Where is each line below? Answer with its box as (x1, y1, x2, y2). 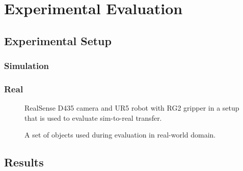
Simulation (4, 59, 49, 72)
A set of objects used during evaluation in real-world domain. (24, 129, 216, 140)
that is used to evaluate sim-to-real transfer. (24, 112, 162, 123)
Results (4, 154, 44, 170)
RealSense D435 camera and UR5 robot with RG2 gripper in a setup (24, 102, 239, 113)
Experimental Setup (4, 32, 112, 48)
